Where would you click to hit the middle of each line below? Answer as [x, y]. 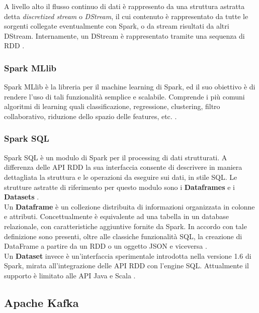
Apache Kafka [41, 302]
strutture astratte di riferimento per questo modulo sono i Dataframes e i [119, 187]
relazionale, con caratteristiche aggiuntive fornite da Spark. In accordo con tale [125, 226]
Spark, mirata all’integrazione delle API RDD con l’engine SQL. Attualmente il [126, 266]
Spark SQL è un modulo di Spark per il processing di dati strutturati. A [116, 157]
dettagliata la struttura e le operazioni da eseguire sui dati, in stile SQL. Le [121, 177]
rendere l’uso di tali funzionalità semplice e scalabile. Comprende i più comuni [124, 96]
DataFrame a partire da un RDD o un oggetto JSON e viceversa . [106, 246]
